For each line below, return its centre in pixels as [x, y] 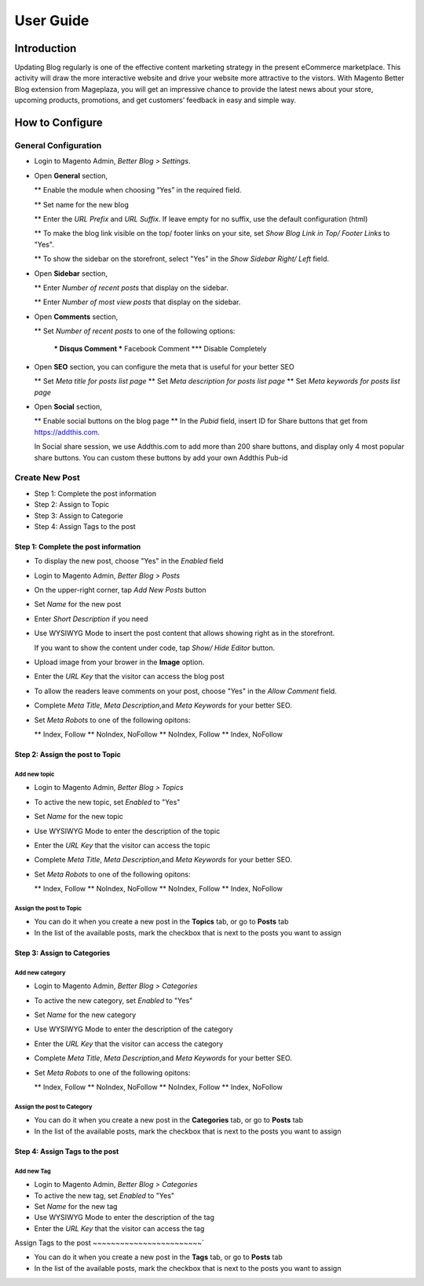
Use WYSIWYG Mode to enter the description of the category [133, 1029]
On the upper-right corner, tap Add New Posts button [120, 590]
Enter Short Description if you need [91, 619]
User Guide [52, 20]
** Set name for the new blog [81, 204]
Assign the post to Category [53, 1107]
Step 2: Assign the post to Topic [68, 754]
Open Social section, [68, 407]
